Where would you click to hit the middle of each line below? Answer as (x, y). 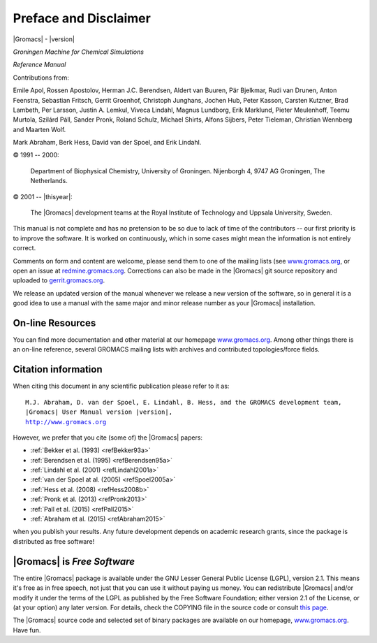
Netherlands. (49, 181)
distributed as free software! (54, 541)
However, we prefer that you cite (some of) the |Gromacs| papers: (108, 438)
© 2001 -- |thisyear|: (43, 196)
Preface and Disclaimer (82, 18)
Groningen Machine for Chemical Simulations (79, 52)
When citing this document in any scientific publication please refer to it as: (121, 386)
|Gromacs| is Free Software (74, 562)
